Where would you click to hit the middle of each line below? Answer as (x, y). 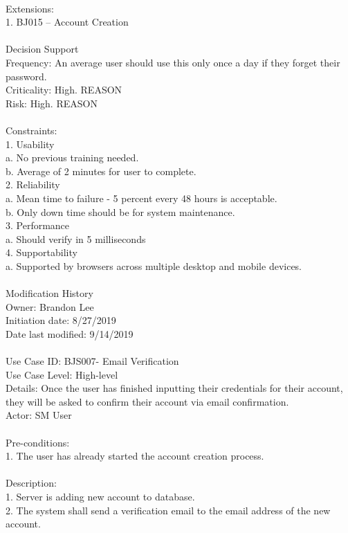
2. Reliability (33, 184)
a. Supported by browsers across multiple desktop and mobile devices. (154, 265)
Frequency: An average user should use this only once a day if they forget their (173, 62)
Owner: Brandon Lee (50, 306)
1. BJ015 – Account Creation (67, 22)
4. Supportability (42, 252)
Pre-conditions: (38, 442)
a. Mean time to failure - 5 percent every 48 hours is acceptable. (141, 198)
